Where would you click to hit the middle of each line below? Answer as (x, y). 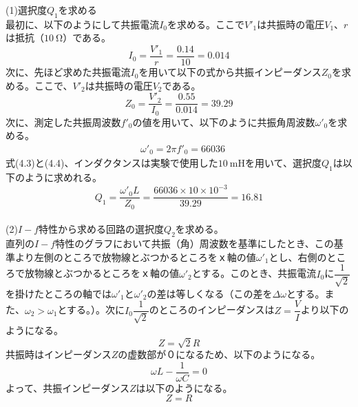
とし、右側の (298, 257)
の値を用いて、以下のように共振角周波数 (224, 122)
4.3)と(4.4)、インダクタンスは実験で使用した (118, 163)
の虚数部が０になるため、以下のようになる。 (219, 354)
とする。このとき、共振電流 (254, 273)
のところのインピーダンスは (212, 310)
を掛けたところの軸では (59, 293)
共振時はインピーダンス (59, 354)
